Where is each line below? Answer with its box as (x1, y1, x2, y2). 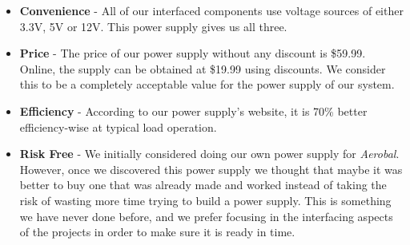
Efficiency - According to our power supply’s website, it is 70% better (19, 102, 368, 119)
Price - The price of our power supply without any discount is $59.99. (19, 45, 366, 61)
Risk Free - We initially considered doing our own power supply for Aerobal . (19, 145, 400, 162)
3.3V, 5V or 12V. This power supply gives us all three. (19, 18, 287, 34)
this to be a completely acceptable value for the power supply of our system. (19, 76, 395, 93)
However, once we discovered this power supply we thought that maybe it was (19, 160, 403, 177)
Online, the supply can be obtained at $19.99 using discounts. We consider (19, 60, 386, 77)
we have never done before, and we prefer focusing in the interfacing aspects (19, 207, 393, 224)
